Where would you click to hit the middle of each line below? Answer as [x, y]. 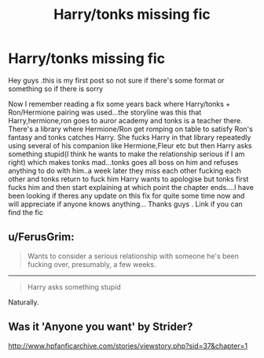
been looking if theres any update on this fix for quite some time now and [126, 195]
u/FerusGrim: [41, 237]
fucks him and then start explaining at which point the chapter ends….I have [131, 187]
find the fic [26, 212]
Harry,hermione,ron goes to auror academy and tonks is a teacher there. [125, 120]
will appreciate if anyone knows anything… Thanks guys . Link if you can [126, 204]
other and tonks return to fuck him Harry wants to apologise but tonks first [128, 179]
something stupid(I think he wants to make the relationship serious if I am [126, 154]
